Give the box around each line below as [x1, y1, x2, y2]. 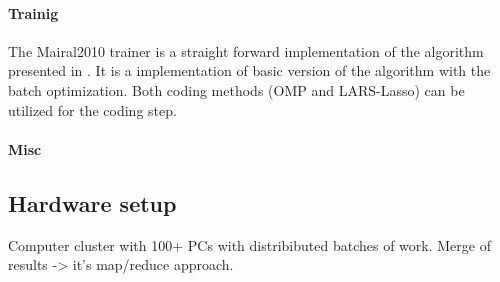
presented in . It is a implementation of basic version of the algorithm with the [8, 60, 491, 81]
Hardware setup [8, 187, 177, 218]
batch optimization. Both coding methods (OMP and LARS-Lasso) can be [8, 79, 465, 100]
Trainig [8, 2, 59, 23]
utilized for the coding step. [8, 99, 177, 120]
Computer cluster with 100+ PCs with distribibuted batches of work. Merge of [8, 234, 491, 255]
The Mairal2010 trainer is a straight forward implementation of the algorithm [8, 40, 484, 61]
